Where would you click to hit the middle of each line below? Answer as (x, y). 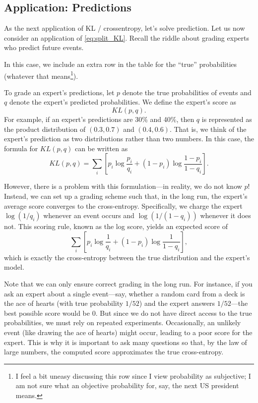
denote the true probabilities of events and (187, 92)
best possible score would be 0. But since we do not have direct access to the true (128, 313)
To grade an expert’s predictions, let (59, 92)
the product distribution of (45, 129)
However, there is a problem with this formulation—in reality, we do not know (123, 186)
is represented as (227, 119)
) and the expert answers (177, 303)
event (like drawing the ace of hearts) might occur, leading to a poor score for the (128, 332)
